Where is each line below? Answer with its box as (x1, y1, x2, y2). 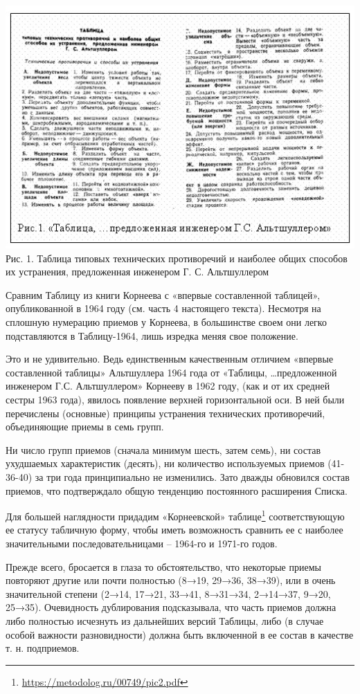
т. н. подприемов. (6, 641, 80, 655)
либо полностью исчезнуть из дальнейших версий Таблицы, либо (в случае (6, 614, 324, 628)
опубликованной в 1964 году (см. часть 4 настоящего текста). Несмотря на (6, 301, 321, 316)
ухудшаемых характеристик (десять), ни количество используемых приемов (6, 456, 325, 471)
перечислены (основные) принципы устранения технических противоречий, (6, 405, 325, 420)
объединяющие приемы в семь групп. (6, 419, 164, 434)
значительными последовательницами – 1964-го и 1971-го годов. (6, 536, 278, 551)
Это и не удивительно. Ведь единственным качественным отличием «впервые (6, 351, 334, 366)
